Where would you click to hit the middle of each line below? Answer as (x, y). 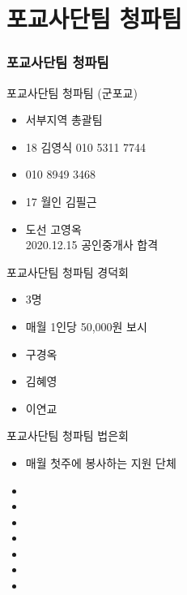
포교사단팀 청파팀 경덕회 (68, 272)
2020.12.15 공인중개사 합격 (92, 245)
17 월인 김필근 (61, 201)
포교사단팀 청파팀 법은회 (68, 435)
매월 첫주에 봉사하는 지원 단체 (101, 462)
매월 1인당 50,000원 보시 (86, 326)
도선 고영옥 (53, 229)
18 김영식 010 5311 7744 (86, 147)
